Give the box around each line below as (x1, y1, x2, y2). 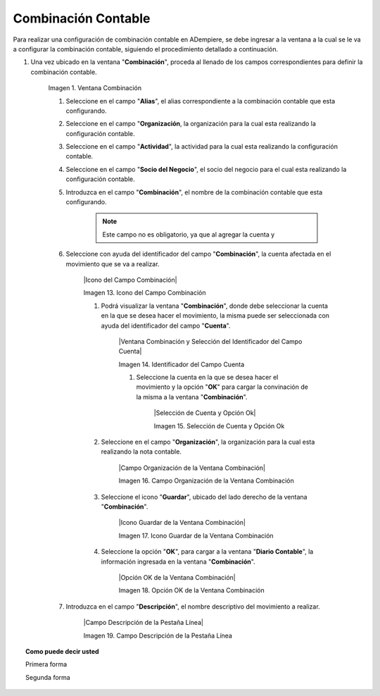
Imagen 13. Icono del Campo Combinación (83, 289, 206, 297)
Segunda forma (25, 673, 70, 681)
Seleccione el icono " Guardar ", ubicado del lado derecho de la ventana (101, 492, 308, 501)
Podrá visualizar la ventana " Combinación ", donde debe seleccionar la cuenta (101, 302, 329, 310)
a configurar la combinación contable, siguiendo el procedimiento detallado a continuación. (13, 44, 279, 53)
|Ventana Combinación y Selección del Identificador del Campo (118, 337, 303, 345)
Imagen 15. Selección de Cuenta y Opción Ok (153, 421, 285, 430)
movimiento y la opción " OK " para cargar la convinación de (136, 383, 309, 391)
